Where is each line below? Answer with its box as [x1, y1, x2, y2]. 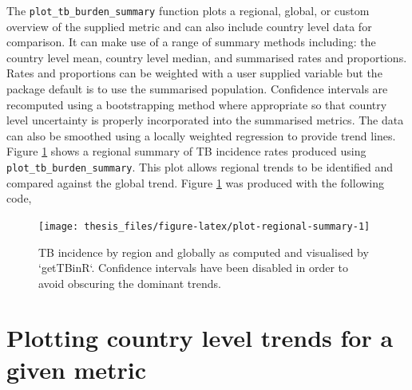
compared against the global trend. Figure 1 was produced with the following [6, 174, 385, 191]
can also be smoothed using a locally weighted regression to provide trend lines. [6, 127, 396, 144]
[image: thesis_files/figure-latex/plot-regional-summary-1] [38, 220, 370, 232]
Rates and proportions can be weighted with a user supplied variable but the [6, 65, 382, 81]
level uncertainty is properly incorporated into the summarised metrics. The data [6, 112, 404, 128]
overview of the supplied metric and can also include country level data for [6, 18, 372, 34]
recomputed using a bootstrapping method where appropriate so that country [6, 96, 387, 112]
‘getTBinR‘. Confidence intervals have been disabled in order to [38, 259, 348, 276]
